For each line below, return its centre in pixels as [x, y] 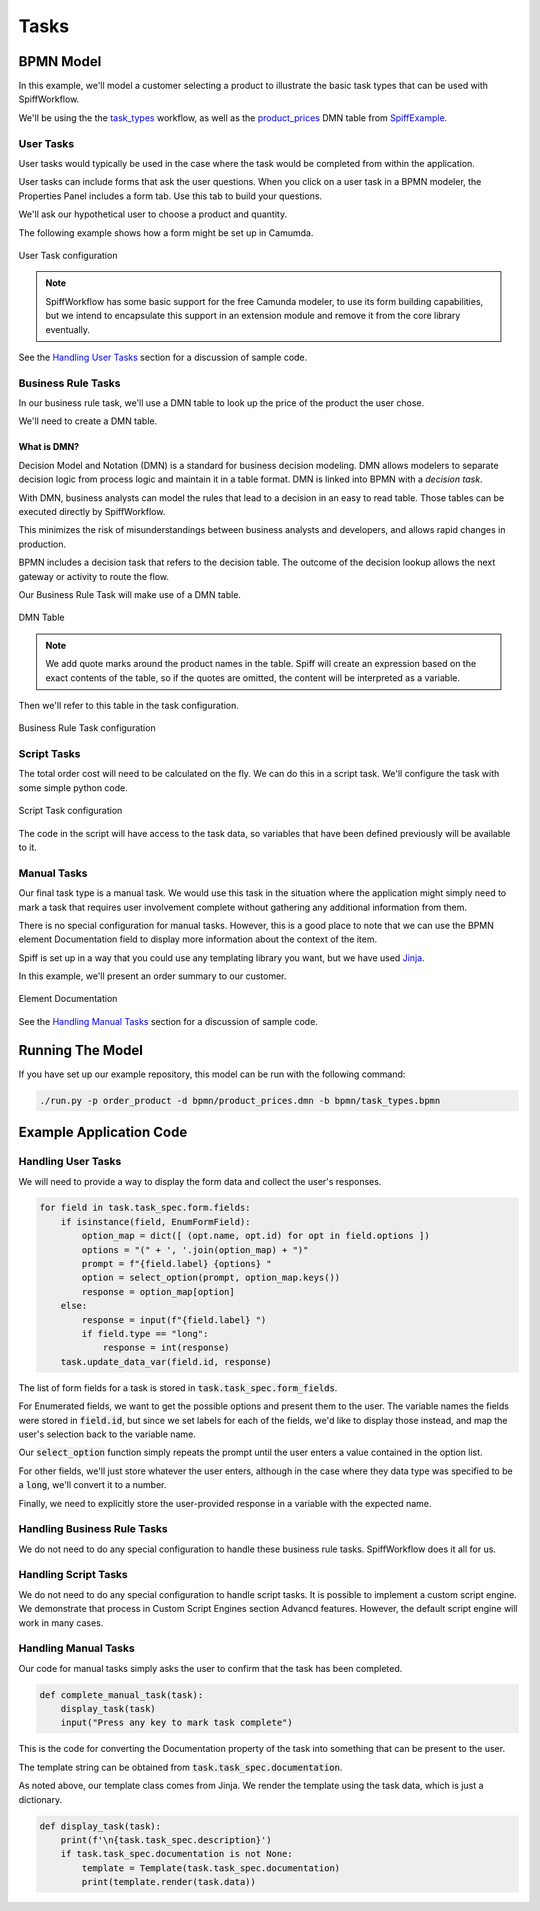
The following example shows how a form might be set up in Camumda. [166, 232]
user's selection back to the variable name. [107, 1434]
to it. [27, 847]
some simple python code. [73, 787]
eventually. [67, 329]
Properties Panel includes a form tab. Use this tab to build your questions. [170, 196]
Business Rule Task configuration [87, 728]
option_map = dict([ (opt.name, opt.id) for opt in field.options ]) [255, 1236]
